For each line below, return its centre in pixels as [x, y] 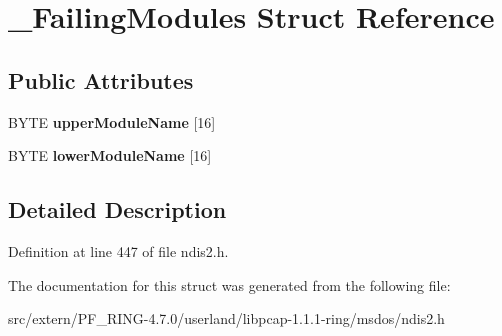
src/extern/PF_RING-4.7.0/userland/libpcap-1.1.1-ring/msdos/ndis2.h [226, 318]
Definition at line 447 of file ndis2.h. [118, 250]
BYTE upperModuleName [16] [112, 121]
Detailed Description [117, 209]
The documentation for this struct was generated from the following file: [229, 284]
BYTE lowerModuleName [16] [110, 155]
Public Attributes [101, 79]
